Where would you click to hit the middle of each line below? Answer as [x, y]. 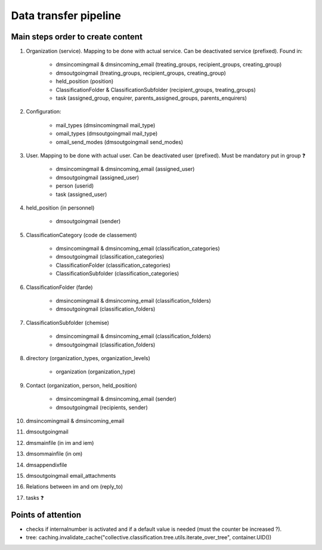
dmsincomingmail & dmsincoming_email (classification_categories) [138, 248]
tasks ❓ [35, 497]
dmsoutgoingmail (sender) [88, 222]
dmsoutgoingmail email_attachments [71, 475]
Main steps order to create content [77, 37]
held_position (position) [85, 81]
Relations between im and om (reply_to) [75, 487]
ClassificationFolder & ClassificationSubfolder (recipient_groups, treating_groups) [156, 90]
